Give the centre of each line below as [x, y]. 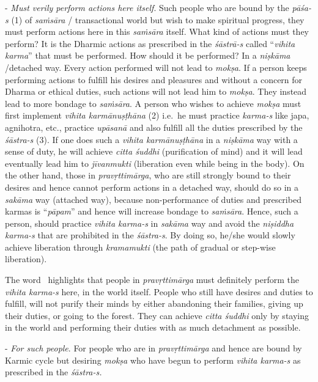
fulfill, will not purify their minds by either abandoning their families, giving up [154, 303]
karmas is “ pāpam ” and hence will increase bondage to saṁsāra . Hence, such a [152, 211]
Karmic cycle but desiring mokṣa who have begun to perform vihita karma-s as [153, 360]
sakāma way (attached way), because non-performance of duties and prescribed [153, 199]
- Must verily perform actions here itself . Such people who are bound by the [147, 7]
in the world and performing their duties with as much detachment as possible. [153, 327]
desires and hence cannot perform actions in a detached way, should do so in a [152, 187]
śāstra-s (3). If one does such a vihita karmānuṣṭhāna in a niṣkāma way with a [151, 139]
